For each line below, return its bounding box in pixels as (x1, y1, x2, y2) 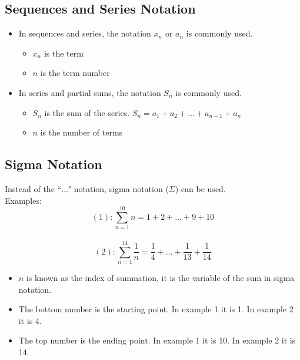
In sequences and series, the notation (18, 27, 151, 39)
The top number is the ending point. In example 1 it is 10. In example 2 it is (18, 334, 296, 346)
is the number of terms (40, 126, 123, 138)
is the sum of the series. (44, 106, 130, 118)
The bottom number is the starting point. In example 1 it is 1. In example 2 (18, 303, 294, 315)
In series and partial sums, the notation (18, 86, 161, 98)
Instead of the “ (5, 182, 62, 194)
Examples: (5, 194, 42, 206)
